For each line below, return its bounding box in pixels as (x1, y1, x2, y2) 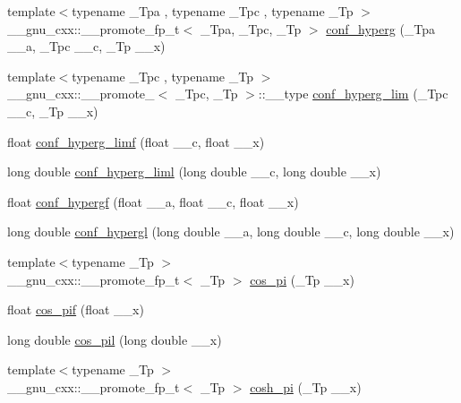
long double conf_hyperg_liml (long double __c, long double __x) (7, 162, 381, 181)
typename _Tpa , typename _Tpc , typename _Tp (72, 2, 354, 20)
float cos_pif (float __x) (7, 300, 144, 319)
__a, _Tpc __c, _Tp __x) (7, 37, 166, 56)
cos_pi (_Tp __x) (250, 270, 354, 288)
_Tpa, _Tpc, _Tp (200, 19, 302, 38)
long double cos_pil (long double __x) (7, 330, 222, 348)
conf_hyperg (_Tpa (326, 19, 436, 38)
